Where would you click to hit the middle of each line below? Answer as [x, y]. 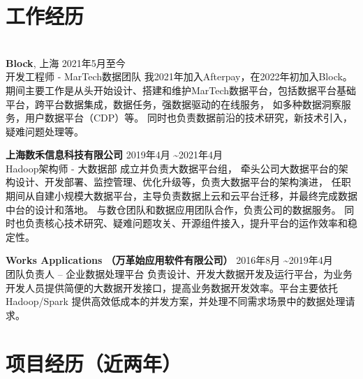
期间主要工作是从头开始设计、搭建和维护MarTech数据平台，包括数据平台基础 [181, 90]
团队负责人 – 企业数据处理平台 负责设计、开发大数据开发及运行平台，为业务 [179, 274]
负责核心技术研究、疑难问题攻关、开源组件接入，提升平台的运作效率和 [186, 223]
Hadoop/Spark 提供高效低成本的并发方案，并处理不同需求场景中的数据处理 [176, 301]
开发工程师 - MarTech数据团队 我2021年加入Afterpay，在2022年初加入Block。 [179, 76]
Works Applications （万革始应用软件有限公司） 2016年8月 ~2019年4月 [169, 260]
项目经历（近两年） [94, 363]
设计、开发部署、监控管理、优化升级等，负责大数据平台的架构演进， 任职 [183, 182]
